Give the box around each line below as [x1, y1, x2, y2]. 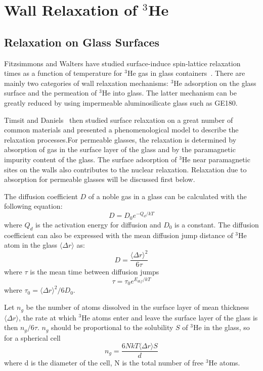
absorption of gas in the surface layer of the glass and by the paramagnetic [4, 144, 236, 155]
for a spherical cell [4, 332, 61, 343]
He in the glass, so [193, 322, 250, 333]
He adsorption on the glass [173, 77, 256, 88]
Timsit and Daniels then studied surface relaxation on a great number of [4, 114, 233, 125]
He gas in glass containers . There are [127, 68, 245, 78]
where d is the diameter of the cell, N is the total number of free [4, 357, 204, 368]
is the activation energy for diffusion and [35, 219, 161, 229]
